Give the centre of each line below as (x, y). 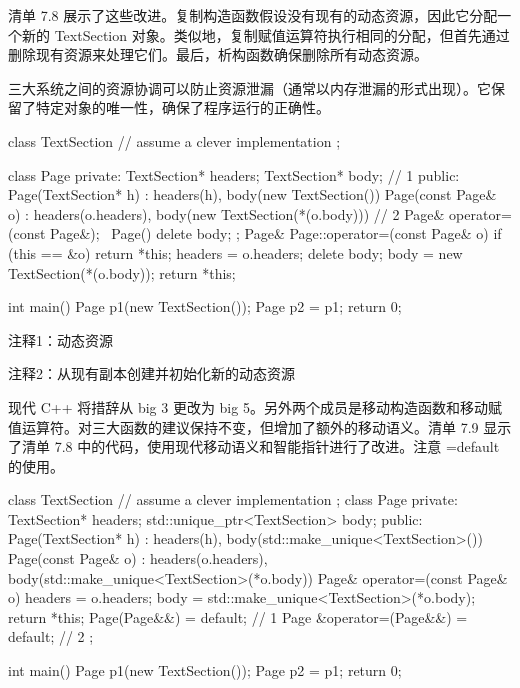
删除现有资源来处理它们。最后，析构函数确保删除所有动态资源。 (218, 54)
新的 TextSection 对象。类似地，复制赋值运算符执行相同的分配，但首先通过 (265, 34)
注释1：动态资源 (60, 339)
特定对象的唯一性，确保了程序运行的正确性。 (182, 107)
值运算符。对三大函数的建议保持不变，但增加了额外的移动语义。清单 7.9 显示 (260, 426)
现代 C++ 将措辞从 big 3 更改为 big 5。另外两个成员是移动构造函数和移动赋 (255, 406)
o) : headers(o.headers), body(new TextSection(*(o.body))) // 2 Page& (226, 213)
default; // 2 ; (51, 636)
